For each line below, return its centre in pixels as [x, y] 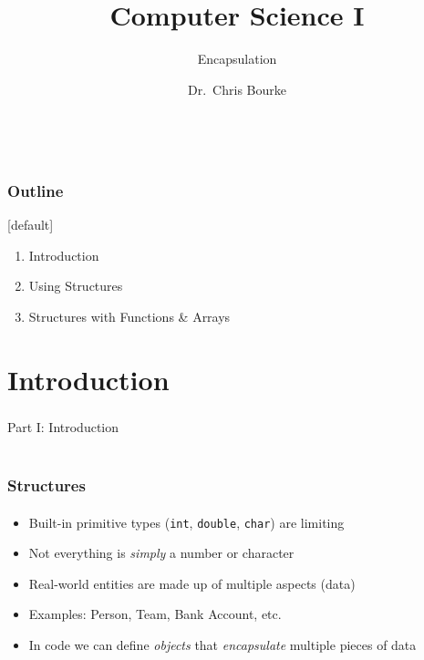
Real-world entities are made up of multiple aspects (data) [192, 583]
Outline [36, 190]
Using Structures [76, 286]
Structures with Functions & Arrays [129, 316]
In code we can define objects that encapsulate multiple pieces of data [222, 644]
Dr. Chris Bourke [237, 89]
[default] [31, 225]
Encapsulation [237, 59]
